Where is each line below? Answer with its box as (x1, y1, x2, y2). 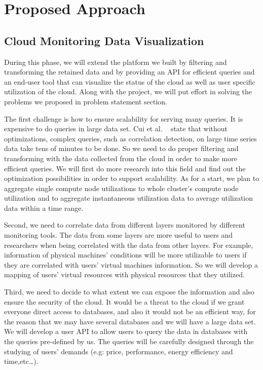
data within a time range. (4, 202, 84, 213)
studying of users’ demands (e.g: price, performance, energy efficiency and (4, 346, 233, 356)
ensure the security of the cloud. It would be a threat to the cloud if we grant (4, 296, 245, 307)
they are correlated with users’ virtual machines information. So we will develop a (4, 259, 258, 270)
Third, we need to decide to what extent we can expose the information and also (4, 286, 254, 297)
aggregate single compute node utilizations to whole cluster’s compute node (4, 182, 239, 193)
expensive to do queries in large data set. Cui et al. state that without (4, 123, 228, 134)
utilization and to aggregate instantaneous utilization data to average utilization (4, 193, 253, 203)
